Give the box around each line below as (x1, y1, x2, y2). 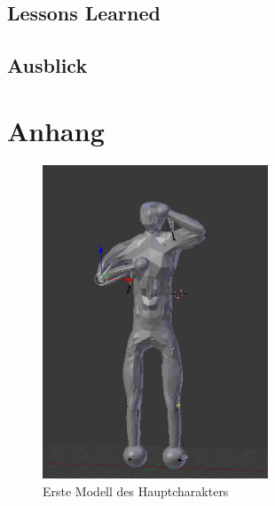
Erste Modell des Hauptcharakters (43, 481, 229, 500)
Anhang (7, 112, 105, 148)
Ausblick (7, 51, 88, 79)
